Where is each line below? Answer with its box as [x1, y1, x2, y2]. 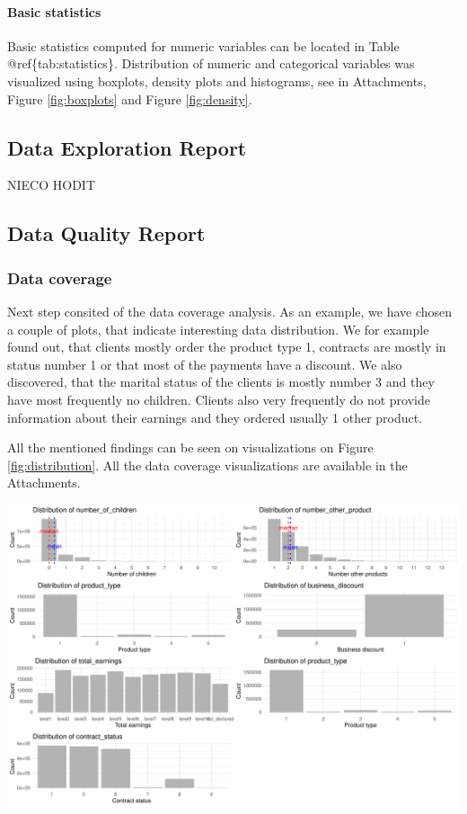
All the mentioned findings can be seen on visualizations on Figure [7, 438, 374, 457]
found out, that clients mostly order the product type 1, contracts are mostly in [7, 337, 446, 356]
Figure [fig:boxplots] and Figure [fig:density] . [7, 89, 252, 108]
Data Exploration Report [7, 133, 247, 161]
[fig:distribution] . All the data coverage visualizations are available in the [7, 455, 408, 474]
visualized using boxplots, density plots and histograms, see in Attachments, [7, 71, 427, 90]
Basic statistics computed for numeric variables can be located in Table [7, 36, 400, 55]
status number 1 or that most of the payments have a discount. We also [7, 354, 402, 373]
